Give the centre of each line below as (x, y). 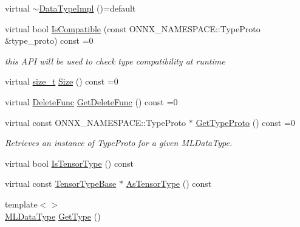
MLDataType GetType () (53, 216)
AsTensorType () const (169, 183)
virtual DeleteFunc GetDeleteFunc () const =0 (91, 101)
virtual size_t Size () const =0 (62, 81)
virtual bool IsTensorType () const (69, 163)
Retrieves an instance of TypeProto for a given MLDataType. (119, 143)
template (21, 204)
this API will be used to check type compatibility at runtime (115, 61)
